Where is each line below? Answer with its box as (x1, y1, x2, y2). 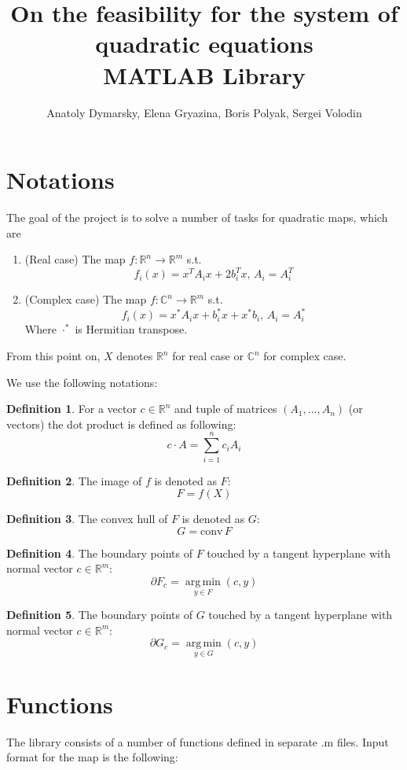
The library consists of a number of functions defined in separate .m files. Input (6, 733, 389, 750)
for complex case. (263, 348, 346, 363)
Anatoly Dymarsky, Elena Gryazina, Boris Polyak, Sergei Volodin (46, 104, 362, 120)
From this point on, (6, 348, 101, 363)
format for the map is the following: (6, 749, 178, 765)
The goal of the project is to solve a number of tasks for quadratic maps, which (6, 209, 388, 226)
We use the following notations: (6, 374, 158, 390)
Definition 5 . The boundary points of (6, 606, 192, 623)
